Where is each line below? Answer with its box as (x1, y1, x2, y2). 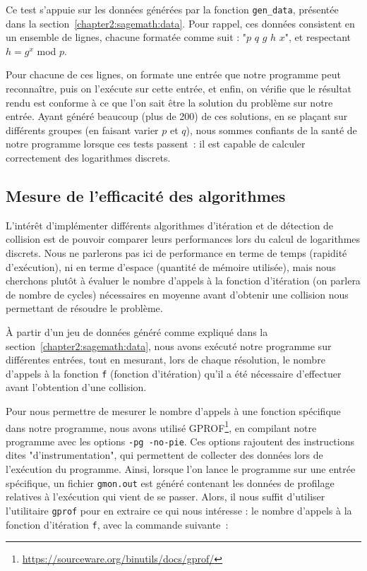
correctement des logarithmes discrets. (6, 150, 171, 164)
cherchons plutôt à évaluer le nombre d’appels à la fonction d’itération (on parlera (6, 273, 361, 288)
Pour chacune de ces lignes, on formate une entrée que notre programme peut (6, 67, 341, 82)
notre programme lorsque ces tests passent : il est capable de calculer (6, 136, 306, 151)
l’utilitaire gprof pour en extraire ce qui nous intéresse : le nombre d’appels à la (6, 503, 352, 517)
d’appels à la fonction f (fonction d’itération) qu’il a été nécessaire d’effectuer (6, 366, 342, 380)
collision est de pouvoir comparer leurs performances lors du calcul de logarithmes (6, 232, 361, 246)
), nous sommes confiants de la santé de (186, 122, 357, 137)
